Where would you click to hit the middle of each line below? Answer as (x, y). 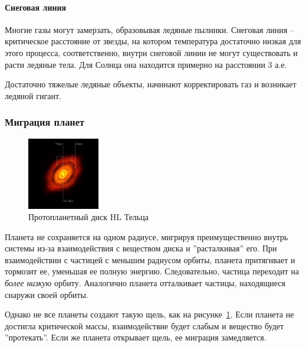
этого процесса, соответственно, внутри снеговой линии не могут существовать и (151, 52)
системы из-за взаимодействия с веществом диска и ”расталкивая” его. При (141, 248)
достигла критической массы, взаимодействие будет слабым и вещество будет (144, 325)
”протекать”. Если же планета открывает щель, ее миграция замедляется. (136, 337)
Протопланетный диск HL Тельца (88, 217)
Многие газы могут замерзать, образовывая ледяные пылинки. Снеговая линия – (149, 29)
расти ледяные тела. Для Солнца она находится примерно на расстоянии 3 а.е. (146, 64)
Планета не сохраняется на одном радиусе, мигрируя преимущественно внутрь (147, 236)
